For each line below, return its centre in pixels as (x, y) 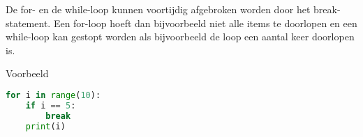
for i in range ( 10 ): (53, 95)
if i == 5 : (51, 105)
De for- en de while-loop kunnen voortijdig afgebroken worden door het (158, 9)
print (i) (45, 126)
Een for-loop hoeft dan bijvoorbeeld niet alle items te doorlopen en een (205, 23)
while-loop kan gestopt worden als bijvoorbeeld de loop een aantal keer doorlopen (180, 37)
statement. (28, 23)
